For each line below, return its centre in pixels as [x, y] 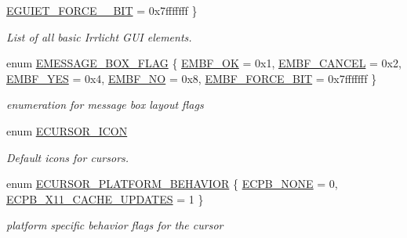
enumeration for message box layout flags [105, 105]
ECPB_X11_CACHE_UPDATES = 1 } [105, 198]
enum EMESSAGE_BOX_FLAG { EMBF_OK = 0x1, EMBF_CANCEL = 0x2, [204, 63]
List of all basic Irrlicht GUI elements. [99, 36]
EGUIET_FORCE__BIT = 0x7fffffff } [102, 10]
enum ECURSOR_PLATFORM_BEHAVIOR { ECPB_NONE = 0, [172, 184]
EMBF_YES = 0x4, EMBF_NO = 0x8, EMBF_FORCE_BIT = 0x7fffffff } [192, 78]
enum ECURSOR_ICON [67, 130]
